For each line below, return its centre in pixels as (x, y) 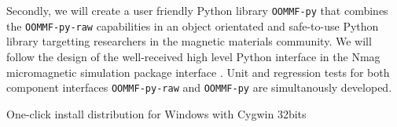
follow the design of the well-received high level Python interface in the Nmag (193, 56)
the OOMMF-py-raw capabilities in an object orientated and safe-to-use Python (193, 25)
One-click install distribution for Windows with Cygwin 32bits (156, 113)
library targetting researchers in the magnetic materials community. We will (189, 41)
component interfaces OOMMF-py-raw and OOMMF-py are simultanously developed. (199, 87)
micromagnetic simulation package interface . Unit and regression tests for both (198, 72)
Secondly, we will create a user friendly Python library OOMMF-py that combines (197, 10)
